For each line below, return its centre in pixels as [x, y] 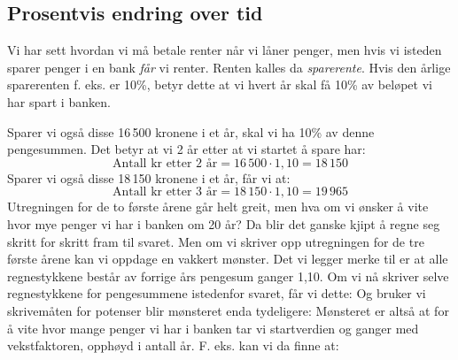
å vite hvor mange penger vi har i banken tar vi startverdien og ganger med [213, 328]
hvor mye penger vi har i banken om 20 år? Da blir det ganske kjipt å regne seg [224, 223]
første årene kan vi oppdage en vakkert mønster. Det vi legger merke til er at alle [228, 259]
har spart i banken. [59, 101]
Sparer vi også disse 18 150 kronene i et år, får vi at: [149, 177]
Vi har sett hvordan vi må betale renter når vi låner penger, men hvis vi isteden [225, 50]
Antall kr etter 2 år [165, 163]
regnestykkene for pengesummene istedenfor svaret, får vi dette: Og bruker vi [217, 293]
